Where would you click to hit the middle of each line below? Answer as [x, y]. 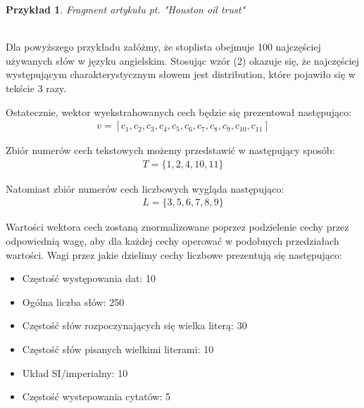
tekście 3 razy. [36, 88]
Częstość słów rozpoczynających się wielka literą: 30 [134, 325]
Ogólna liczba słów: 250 [73, 301]
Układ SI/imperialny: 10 [75, 372]
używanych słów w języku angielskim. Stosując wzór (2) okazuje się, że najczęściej [183, 60]
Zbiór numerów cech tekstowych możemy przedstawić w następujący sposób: [170, 150]
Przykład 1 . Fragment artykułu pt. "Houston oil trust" [126, 9]
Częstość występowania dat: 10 [89, 278]
